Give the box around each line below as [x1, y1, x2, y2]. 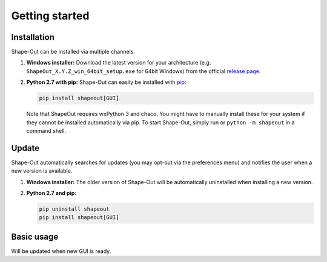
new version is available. [11, 167, 73, 174]
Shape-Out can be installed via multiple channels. [11, 48, 136, 56]
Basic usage [11, 231, 59, 241]
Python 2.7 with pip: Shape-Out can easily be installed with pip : [26, 78, 187, 86]
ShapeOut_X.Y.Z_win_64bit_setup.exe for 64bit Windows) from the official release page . [26, 67, 261, 75]
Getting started [11, 9, 90, 22]
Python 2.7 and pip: [26, 190, 77, 197]
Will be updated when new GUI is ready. [11, 248, 111, 255]
